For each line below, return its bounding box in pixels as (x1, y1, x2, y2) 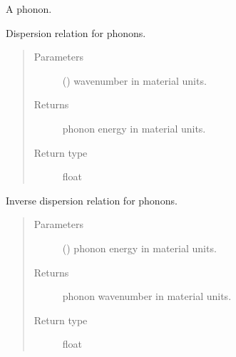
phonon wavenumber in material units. (62, 289, 232, 304)
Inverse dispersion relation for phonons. (6, 192, 178, 207)
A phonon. (6, 1, 52, 16)
